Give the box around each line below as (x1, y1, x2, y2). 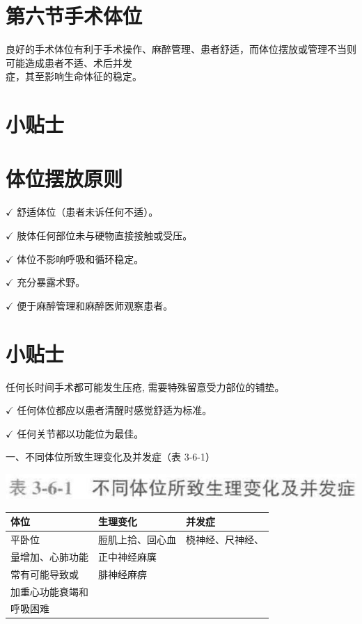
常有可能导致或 (10, 566, 79, 581)
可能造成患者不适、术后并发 (6, 55, 132, 70)
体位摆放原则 (6, 164, 123, 193)
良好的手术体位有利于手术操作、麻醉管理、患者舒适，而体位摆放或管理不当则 (6, 42, 356, 56)
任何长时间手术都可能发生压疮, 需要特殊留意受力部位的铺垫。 (6, 379, 285, 394)
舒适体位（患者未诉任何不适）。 (17, 205, 159, 219)
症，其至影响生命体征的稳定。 (6, 69, 142, 83)
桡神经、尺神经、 (186, 531, 264, 546)
